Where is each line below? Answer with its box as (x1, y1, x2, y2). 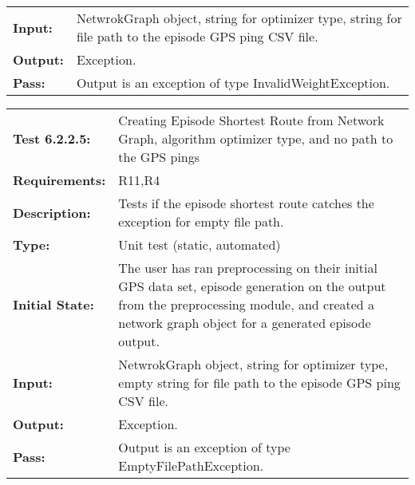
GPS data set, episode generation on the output (118, 277, 386, 295)
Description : (13, 203, 91, 222)
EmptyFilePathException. (118, 456, 264, 475)
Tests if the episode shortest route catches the (118, 194, 374, 212)
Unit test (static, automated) (118, 235, 281, 254)
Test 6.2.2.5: (13, 129, 91, 148)
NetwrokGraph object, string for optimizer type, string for (76, 9, 402, 27)
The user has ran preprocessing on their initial (118, 258, 377, 277)
